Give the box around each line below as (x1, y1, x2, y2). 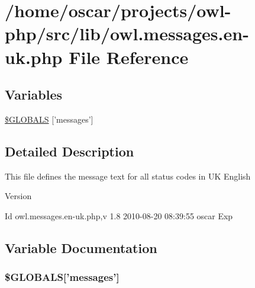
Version (5, 190, 32, 202)
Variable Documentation (5, 238, 157, 257)
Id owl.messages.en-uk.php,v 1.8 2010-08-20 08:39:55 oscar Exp (5, 209, 233, 222)
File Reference (69, 44, 189, 69)
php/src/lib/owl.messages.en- (5, 21, 249, 46)
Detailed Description (5, 142, 134, 160)
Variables (5, 85, 63, 104)
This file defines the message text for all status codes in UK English (5, 169, 251, 182)
